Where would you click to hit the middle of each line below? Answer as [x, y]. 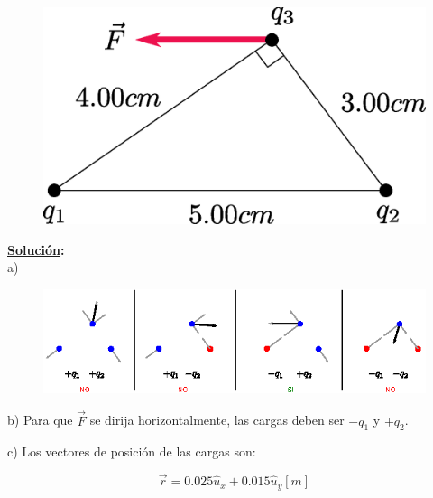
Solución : [36, 249]
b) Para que [40, 420]
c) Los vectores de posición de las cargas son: [132, 451]
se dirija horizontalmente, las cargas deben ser [217, 420]
